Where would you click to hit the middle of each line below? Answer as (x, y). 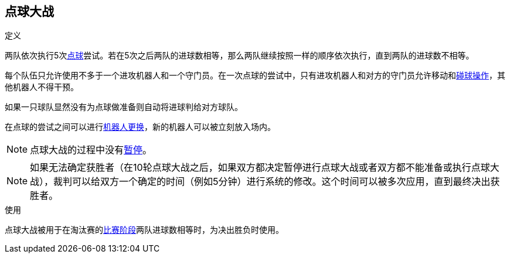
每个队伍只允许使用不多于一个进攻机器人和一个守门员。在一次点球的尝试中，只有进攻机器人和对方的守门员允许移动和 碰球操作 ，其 (255, 75)
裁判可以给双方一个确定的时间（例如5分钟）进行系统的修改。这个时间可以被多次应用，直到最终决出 (272, 182)
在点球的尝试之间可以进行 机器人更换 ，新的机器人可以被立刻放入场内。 (140, 127)
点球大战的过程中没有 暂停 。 (91, 150)
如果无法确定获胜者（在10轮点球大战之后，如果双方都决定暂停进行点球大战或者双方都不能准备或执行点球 (260, 168)
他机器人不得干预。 (42, 87)
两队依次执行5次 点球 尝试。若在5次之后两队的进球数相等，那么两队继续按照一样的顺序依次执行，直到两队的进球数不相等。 (239, 56)
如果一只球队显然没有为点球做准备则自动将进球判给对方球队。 (124, 107)
